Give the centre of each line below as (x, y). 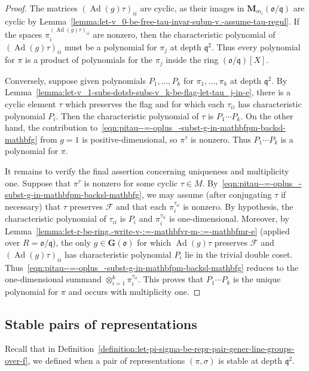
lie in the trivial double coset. (239, 254)
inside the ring (192, 60)
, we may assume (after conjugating (206, 194)
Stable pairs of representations (101, 323)
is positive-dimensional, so (130, 139)
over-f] (16, 360)
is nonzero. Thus (221, 139)
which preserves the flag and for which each (145, 104)
